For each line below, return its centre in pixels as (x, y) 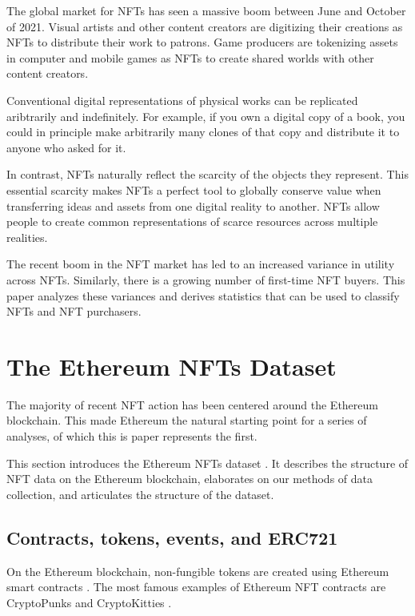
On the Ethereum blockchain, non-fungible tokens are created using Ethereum (198, 571)
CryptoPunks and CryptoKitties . (89, 602)
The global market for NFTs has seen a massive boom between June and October (206, 10)
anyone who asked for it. (66, 147)
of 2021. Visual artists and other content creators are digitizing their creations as (205, 26)
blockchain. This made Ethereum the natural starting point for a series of (187, 420)
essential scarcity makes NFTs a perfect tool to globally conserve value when (194, 189)
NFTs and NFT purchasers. (74, 311)
